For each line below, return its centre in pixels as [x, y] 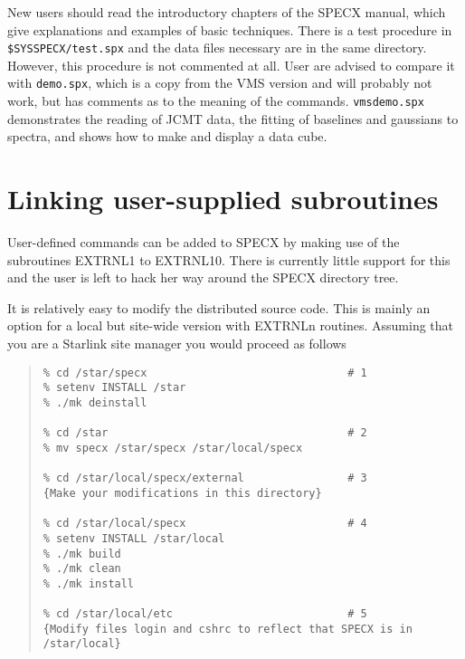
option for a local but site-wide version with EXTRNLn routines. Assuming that [231, 325]
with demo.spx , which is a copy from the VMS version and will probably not [220, 83]
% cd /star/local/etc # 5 [205, 614]
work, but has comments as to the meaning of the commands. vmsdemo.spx [216, 101]
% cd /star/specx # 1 [205, 372]
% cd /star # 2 [205, 433]
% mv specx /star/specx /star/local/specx [173, 448]
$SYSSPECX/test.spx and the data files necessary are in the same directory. [217, 48]
